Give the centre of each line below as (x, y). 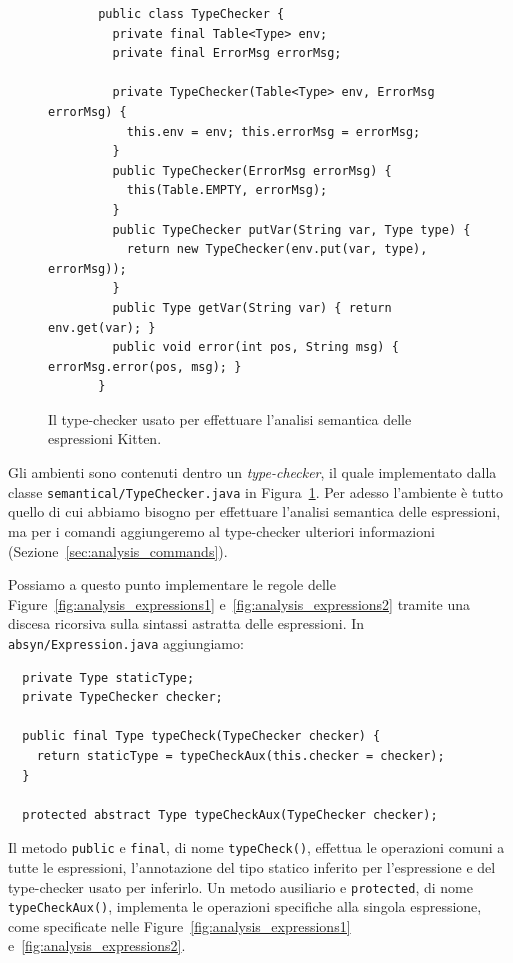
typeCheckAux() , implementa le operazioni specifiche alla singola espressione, (245, 906)
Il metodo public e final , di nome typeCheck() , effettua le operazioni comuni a (256, 847)
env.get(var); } (102, 327)
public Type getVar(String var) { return (252, 307)
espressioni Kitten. (105, 438)
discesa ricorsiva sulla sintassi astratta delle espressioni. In (186, 623)
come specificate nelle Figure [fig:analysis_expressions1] (179, 925)
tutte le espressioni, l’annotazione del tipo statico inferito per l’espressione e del (252, 866)
